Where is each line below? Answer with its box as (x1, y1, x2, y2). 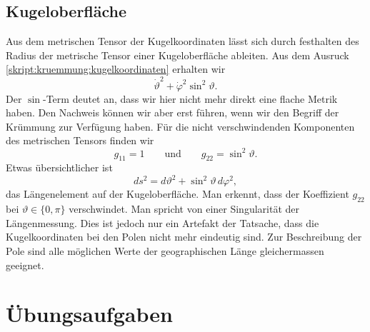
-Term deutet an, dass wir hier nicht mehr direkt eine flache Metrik (43, 91, 338, 106)
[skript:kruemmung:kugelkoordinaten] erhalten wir (6, 61, 226, 76)
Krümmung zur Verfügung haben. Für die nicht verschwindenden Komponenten (6, 119, 355, 134)
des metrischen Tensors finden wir (6, 133, 154, 148)
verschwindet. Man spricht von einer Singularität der (69, 201, 299, 216)
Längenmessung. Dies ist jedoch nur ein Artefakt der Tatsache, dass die (6, 215, 319, 230)
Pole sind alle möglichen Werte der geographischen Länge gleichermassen (6, 243, 324, 258)
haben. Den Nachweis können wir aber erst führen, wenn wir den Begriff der (6, 105, 339, 120)
